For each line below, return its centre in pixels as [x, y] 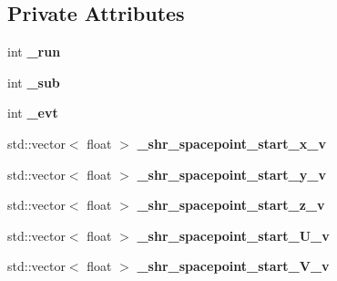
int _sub [34, 82]
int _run [34, 52]
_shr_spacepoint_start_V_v [233, 266]
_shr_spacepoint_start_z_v [231, 205]
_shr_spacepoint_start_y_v [231, 174]
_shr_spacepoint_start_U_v [233, 235]
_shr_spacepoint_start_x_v [231, 143]
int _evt [33, 113]
